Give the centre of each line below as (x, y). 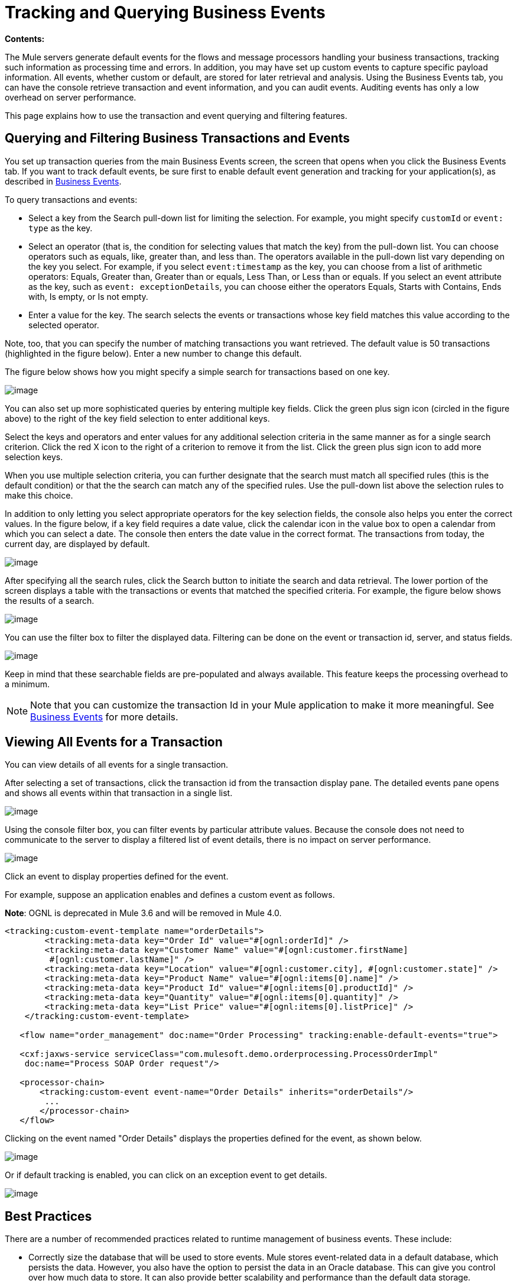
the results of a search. (50, 600)
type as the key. (61, 228)
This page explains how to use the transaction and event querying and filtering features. (176, 115)
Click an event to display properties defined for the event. (117, 877)
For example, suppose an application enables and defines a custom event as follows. (170, 895)
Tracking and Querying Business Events (165, 12)
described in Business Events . (63, 181)
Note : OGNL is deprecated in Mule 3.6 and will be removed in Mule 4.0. (143, 913)
